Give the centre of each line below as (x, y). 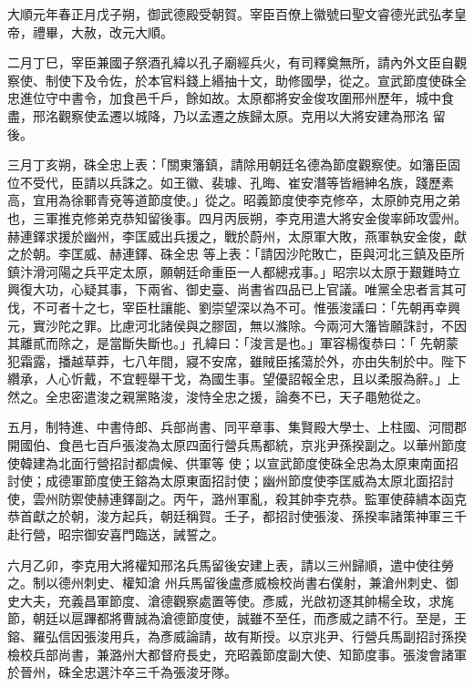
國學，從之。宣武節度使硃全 (383, 80)
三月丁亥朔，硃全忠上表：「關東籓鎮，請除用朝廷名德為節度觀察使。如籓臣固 (234, 164)
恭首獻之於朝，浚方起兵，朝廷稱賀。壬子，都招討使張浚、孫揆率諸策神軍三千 (237, 516)
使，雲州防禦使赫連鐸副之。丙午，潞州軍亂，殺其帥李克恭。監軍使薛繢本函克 (237, 498)
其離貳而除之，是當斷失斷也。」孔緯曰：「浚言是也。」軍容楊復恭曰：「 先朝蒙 (233, 343)
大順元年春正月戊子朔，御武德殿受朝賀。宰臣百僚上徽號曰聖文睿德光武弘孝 (231, 14)
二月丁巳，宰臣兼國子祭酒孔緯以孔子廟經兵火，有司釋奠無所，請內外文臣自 (231, 62)
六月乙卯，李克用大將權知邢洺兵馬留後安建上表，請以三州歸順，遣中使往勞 (231, 564)
